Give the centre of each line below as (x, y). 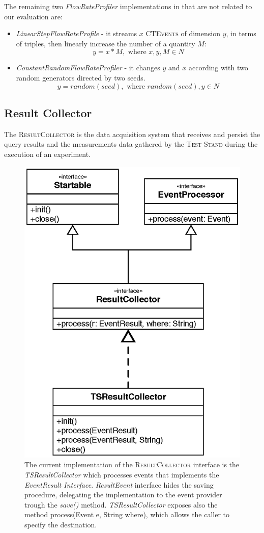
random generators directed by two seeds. (81, 77)
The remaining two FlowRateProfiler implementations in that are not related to (128, 6)
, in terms (241, 33)
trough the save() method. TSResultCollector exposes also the (121, 504)
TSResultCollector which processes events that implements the (122, 475)
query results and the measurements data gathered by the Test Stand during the (131, 144)
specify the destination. (61, 524)
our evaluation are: (33, 16)
